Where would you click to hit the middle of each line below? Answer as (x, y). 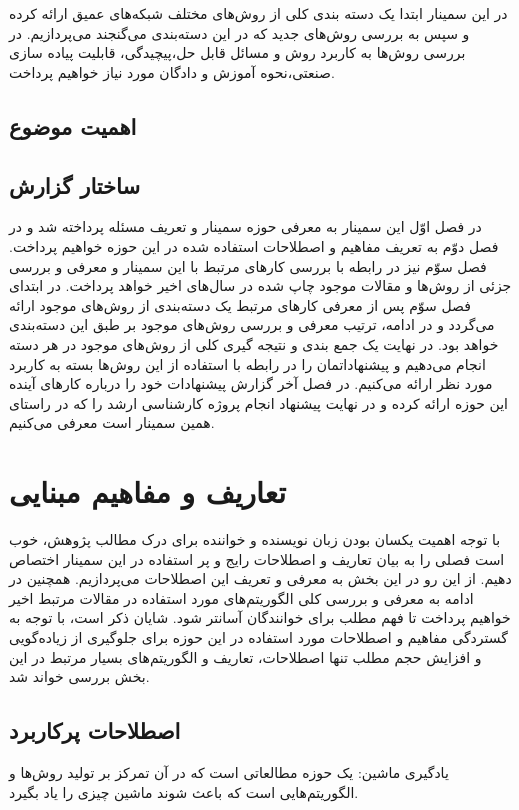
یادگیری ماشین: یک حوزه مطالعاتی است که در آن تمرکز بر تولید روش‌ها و (229, 771)
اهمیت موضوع (73, 125)
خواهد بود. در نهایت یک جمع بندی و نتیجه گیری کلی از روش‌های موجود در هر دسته (254, 343)
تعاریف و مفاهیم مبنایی (147, 491)
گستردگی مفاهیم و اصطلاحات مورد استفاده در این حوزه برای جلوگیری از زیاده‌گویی (258, 636)
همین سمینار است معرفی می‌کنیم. (112, 422)
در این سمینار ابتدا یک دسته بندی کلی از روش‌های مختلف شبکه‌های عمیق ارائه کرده (258, 13)
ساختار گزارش (75, 184)
